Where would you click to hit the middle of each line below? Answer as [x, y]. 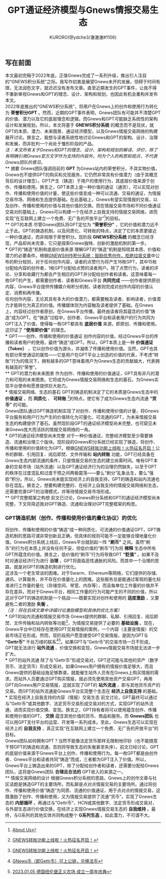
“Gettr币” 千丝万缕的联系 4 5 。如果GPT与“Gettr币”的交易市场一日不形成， [79, 641]
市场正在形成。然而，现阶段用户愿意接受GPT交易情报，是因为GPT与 [79, 635]
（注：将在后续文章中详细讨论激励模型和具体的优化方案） [63, 610]
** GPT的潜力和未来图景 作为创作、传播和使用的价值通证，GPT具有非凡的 [80, 374]
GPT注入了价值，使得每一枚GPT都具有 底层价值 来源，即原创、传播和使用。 [82, 324]
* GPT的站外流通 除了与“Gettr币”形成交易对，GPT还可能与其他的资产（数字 [82, 660]
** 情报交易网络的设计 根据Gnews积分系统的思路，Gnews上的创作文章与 [79, 778]
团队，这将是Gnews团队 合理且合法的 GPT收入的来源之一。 [65, 772]
